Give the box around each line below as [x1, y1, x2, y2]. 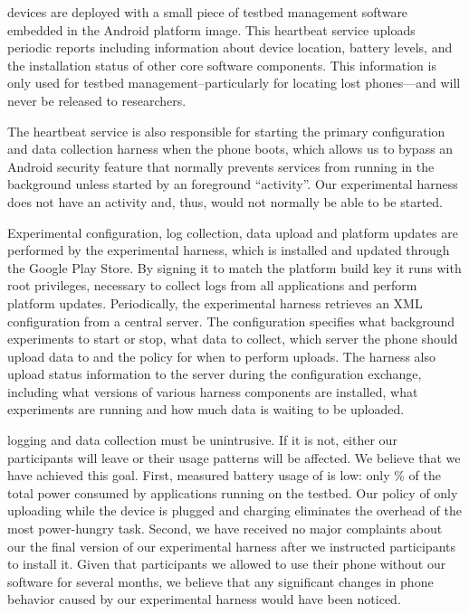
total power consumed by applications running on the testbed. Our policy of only [7, 483, 458, 502]
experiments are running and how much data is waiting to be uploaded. [7, 400, 405, 419]
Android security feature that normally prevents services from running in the [7, 156, 435, 175]
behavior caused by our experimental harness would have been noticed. [7, 590, 401, 609]
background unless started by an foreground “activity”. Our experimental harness [7, 175, 458, 194]
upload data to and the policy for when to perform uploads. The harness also [7, 346, 436, 365]
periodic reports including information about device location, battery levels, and [7, 38, 453, 57]
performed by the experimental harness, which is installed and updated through [7, 241, 450, 260]
